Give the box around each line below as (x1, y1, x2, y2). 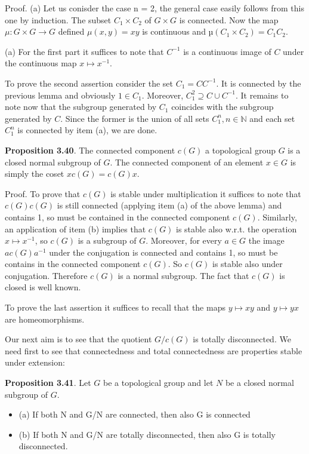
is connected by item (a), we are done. (17, 124, 157, 136)
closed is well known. (5, 281, 81, 293)
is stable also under (212, 257, 283, 270)
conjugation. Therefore (5, 269, 88, 281)
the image (248, 234, 285, 247)
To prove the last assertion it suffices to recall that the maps (5, 301, 225, 314)
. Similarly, (257, 210, 297, 223)
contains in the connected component (5, 257, 141, 270)
